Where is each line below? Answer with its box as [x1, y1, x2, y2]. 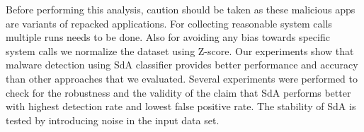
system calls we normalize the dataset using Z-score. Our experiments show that [6, 43, 354, 58]
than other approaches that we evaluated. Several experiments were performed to [6, 71, 358, 85]
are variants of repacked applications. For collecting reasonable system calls [6, 16, 332, 30]
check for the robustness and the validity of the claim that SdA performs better [6, 85, 351, 100]
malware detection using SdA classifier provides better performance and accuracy [6, 57, 358, 72]
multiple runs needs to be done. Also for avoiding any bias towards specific [6, 30, 330, 44]
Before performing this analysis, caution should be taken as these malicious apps [6, 2, 356, 16]
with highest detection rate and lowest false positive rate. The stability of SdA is [6, 99, 356, 114]
